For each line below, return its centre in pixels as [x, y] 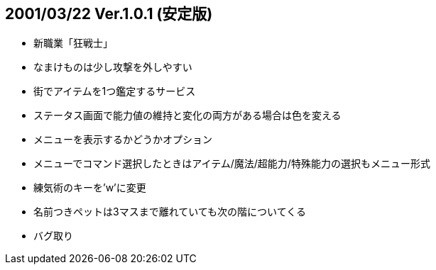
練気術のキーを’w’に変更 [90, 188]
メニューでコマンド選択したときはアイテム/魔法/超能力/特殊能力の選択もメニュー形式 [232, 164]
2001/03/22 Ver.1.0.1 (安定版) [109, 14]
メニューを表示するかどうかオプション [123, 140]
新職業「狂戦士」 [73, 43]
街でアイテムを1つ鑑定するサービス [115, 91]
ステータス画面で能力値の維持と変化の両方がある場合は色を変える [187, 116]
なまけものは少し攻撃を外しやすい [113, 67]
